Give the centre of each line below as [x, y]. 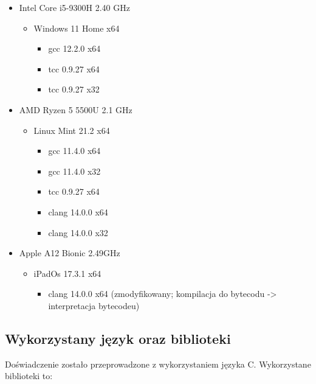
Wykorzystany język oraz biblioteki [118, 338]
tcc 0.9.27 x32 [74, 89]
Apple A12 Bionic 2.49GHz [70, 253]
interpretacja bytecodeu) [94, 305]
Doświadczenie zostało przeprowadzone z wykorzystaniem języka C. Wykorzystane [158, 364]
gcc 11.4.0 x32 [74, 171]
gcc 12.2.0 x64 [74, 48]
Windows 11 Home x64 [77, 28]
